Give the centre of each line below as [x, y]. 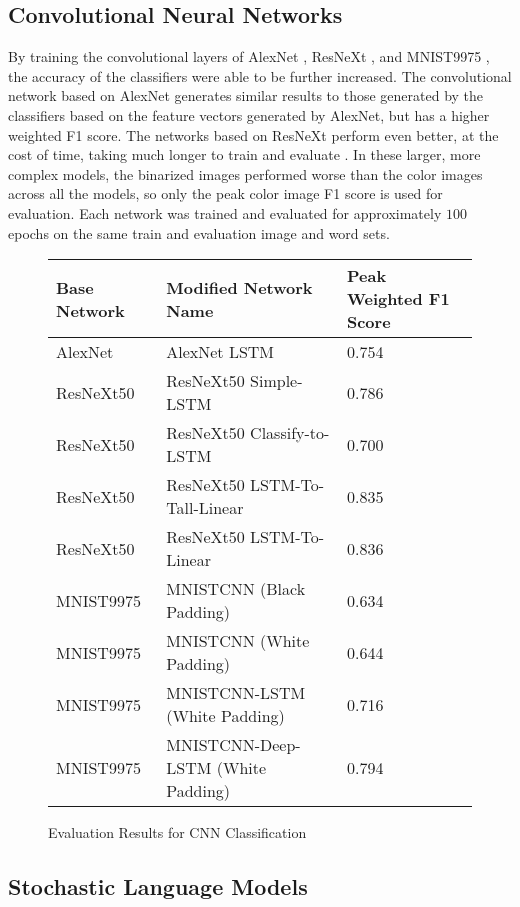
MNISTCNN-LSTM [236, 693]
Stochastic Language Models [158, 886]
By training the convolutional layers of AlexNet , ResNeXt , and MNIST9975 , [249, 56]
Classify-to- [290, 433]
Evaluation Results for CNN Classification [177, 832]
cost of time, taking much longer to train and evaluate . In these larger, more [244, 154]
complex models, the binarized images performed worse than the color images [245, 173]
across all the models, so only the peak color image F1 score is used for [225, 193]
